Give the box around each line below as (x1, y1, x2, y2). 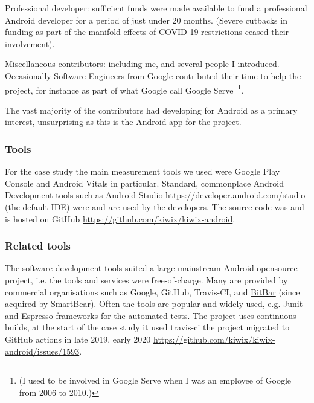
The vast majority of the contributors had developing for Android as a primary (5, 103, 298, 116)
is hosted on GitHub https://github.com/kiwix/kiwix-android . (5, 212, 235, 225)
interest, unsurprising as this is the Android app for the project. (5, 115, 242, 128)
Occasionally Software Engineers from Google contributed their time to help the (5, 69, 301, 82)
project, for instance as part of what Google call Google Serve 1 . (5, 82, 244, 96)
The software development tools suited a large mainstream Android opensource (5, 262, 298, 274)
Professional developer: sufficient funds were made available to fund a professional (5, 2, 307, 14)
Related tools (5, 238, 71, 253)
